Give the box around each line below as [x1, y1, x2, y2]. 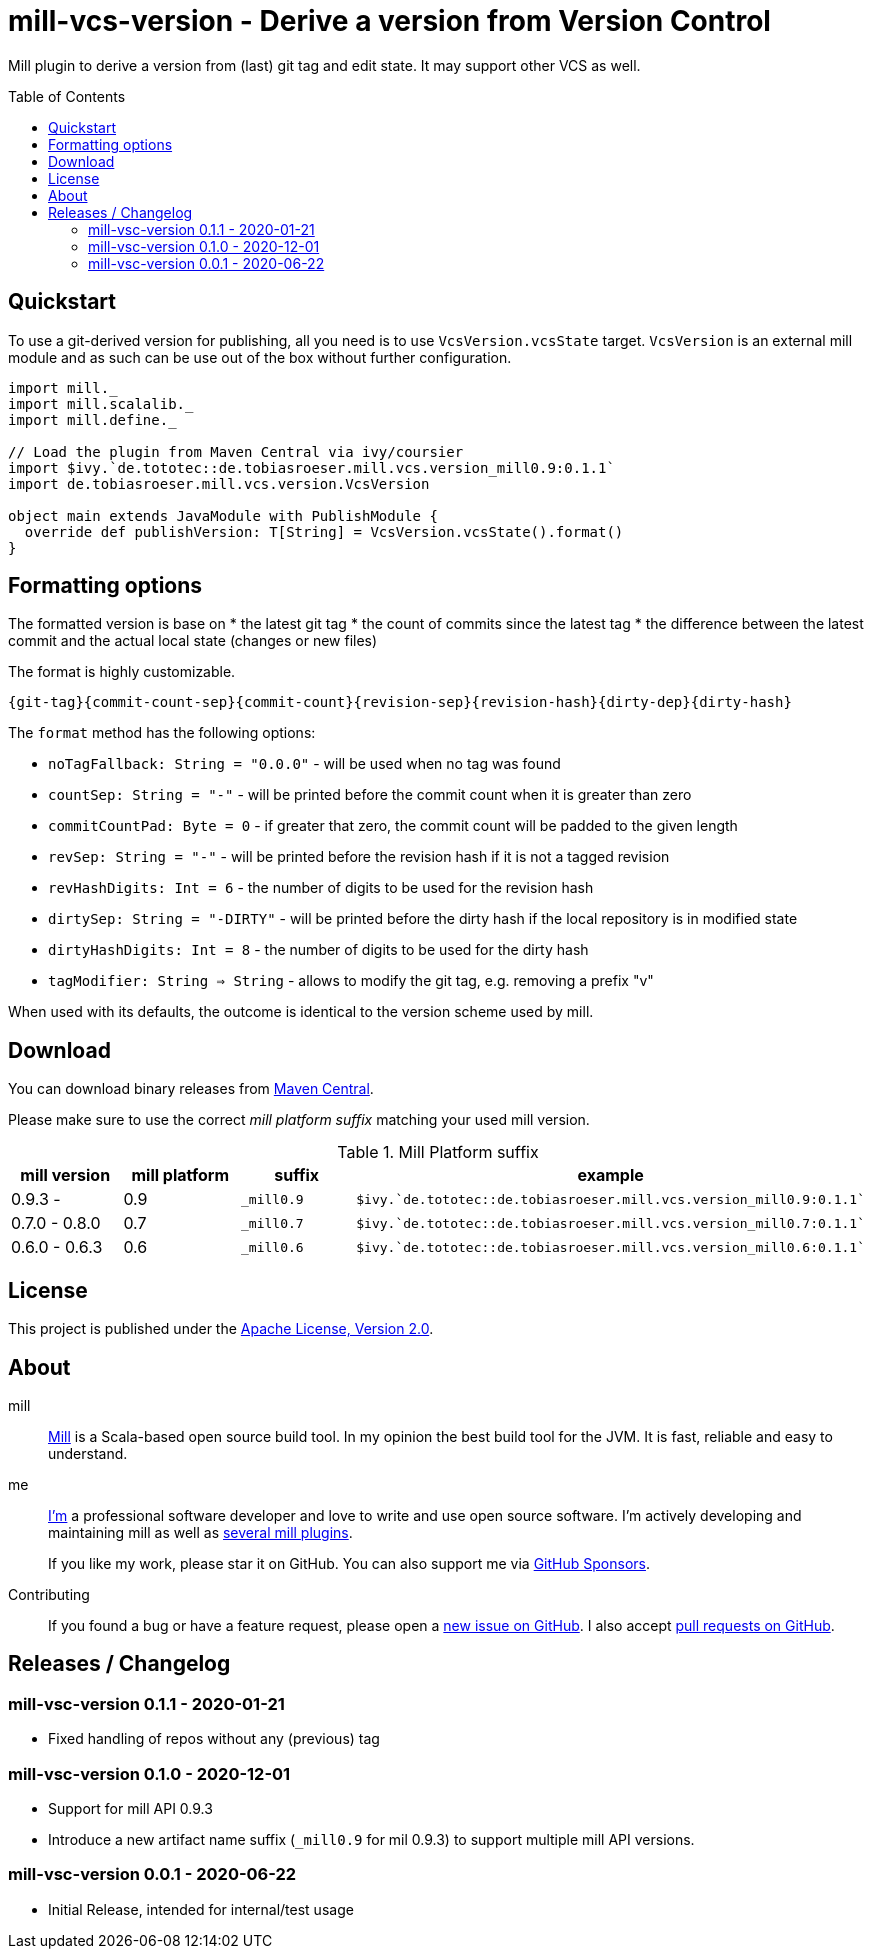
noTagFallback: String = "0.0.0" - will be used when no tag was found [48, 755, 561, 773]
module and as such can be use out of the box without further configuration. [8, 348, 512, 366]
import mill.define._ [8, 411, 177, 428]
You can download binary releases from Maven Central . [8, 1080, 374, 1098]
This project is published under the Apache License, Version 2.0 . [8, 1320, 434, 1338]
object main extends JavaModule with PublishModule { [8, 507, 438, 524]
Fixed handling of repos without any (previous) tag [48, 1730, 380, 1748]
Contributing [8, 1585, 90, 1603]
